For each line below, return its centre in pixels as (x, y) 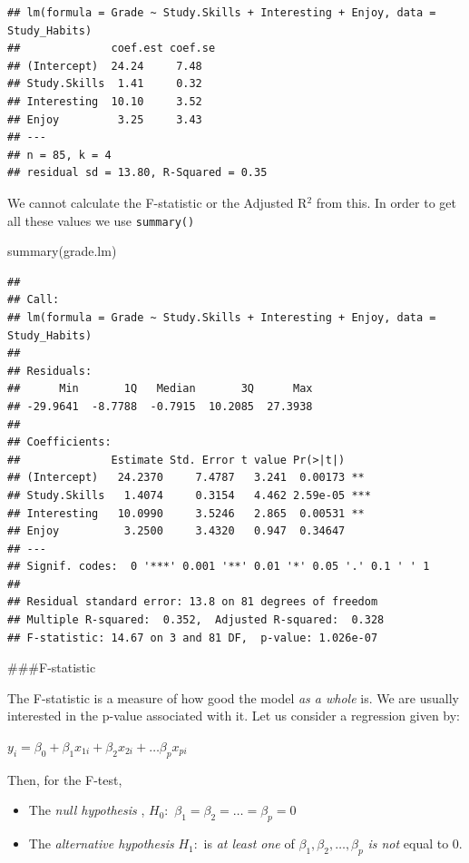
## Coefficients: (59, 442)
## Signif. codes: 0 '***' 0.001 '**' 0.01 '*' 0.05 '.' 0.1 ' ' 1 (219, 567)
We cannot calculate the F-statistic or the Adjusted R (157, 202)
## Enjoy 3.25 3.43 (105, 119)
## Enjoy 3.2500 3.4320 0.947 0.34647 (176, 531)
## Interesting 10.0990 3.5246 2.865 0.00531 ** (186, 513)
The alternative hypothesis (101, 843)
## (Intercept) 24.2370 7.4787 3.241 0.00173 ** (186, 478)
